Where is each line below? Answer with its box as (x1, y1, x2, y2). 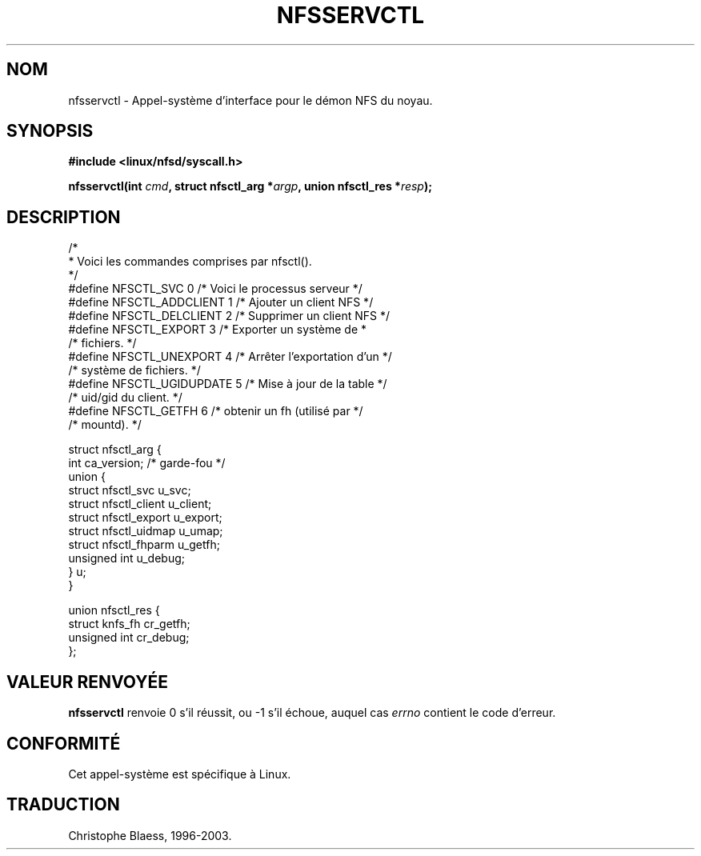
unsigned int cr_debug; (68, 630, 190, 645)
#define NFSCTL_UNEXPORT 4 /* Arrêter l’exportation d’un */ (68, 350, 392, 364)
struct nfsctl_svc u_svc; (68, 483, 191, 498)
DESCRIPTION (6, 206, 121, 227)
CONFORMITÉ (6, 733, 121, 754)
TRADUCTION (6, 794, 120, 815)
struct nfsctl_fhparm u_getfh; (68, 538, 220, 552)
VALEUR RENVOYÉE (6, 671, 168, 692)
